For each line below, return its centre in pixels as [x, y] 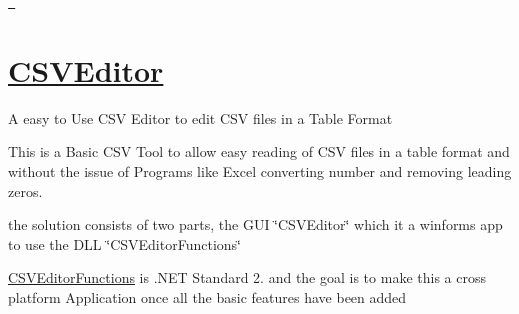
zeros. [25, 190]
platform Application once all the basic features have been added [207, 296]
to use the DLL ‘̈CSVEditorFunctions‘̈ [124, 243]
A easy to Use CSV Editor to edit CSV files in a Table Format [200, 117]
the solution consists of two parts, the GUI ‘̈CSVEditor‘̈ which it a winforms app [255, 224]
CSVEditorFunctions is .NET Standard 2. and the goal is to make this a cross [247, 277]
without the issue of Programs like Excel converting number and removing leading [260, 170]
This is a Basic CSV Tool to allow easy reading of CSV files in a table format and [259, 151]
